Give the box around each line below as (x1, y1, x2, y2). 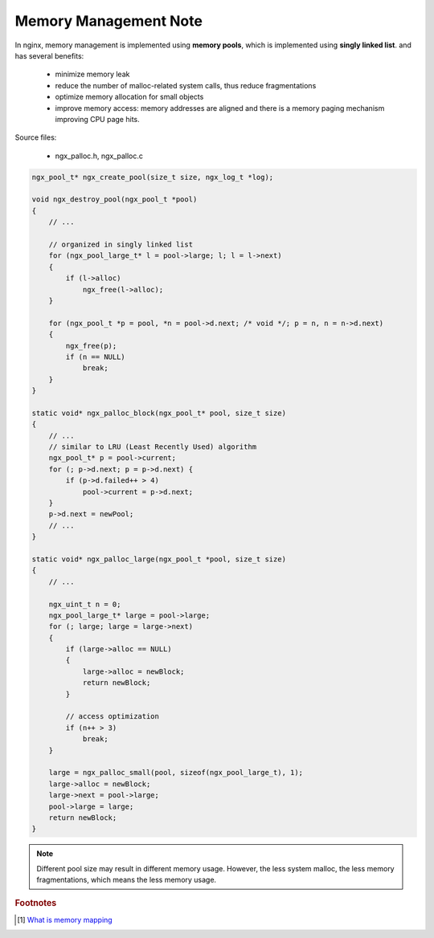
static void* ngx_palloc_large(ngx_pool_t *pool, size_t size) (31, 554, 287, 564)
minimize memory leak (55, 69, 130, 80)
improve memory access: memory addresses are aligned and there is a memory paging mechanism (55, 103, 385, 112)
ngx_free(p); (65, 341, 117, 350)
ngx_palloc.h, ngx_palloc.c (55, 151, 144, 161)
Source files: (14, 133, 57, 142)
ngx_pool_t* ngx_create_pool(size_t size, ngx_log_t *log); (31, 173, 274, 181)
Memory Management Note (14, 12, 203, 30)
